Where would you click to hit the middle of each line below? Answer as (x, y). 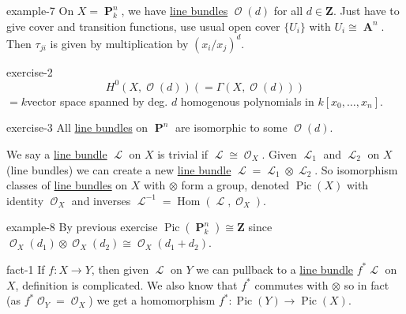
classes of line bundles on (67, 185)
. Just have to (366, 10)
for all (288, 10)
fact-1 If (26, 269)
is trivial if (183, 153)
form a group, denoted (235, 185)
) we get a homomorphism (152, 300)
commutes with (291, 284)
